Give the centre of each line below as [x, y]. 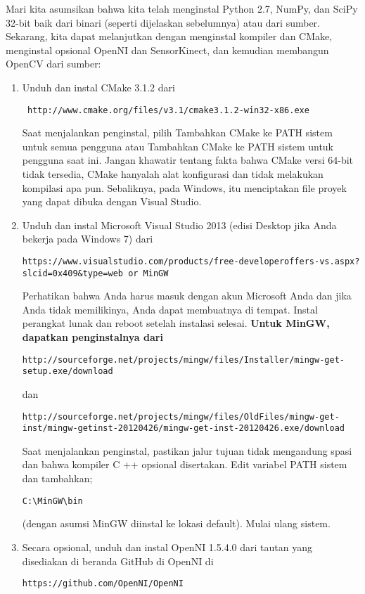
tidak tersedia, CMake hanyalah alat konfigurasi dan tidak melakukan [173, 174]
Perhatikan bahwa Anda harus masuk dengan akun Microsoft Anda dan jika [187, 296]
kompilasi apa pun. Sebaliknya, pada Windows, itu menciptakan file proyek [184, 187]
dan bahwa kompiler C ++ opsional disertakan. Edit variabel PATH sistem [185, 464]
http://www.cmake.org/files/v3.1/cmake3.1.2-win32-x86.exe [168, 110]
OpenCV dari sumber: [53, 64]
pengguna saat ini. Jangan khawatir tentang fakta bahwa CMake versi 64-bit [188, 160]
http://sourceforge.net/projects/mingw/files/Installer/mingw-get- [183, 360]
